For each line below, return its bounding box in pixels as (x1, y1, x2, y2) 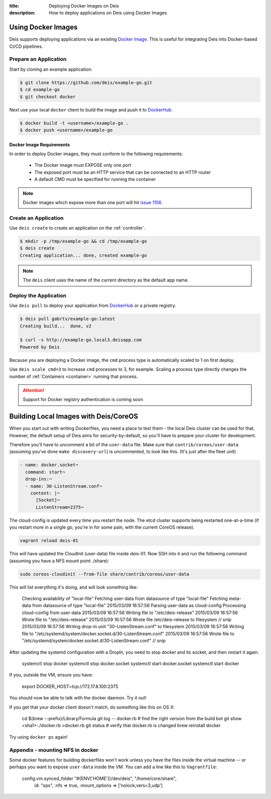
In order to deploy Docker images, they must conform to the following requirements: (9, 151, 183, 157)
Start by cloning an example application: (9, 66, 93, 72)
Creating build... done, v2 (20, 323, 92, 329)
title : (9, 3, 20, 9)
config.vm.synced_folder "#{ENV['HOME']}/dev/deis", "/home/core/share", (22, 775, 177, 781)
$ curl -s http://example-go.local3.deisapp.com (20, 337, 142, 343)
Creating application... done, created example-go (20, 252, 148, 258)
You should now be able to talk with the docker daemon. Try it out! (9, 695, 147, 701)
